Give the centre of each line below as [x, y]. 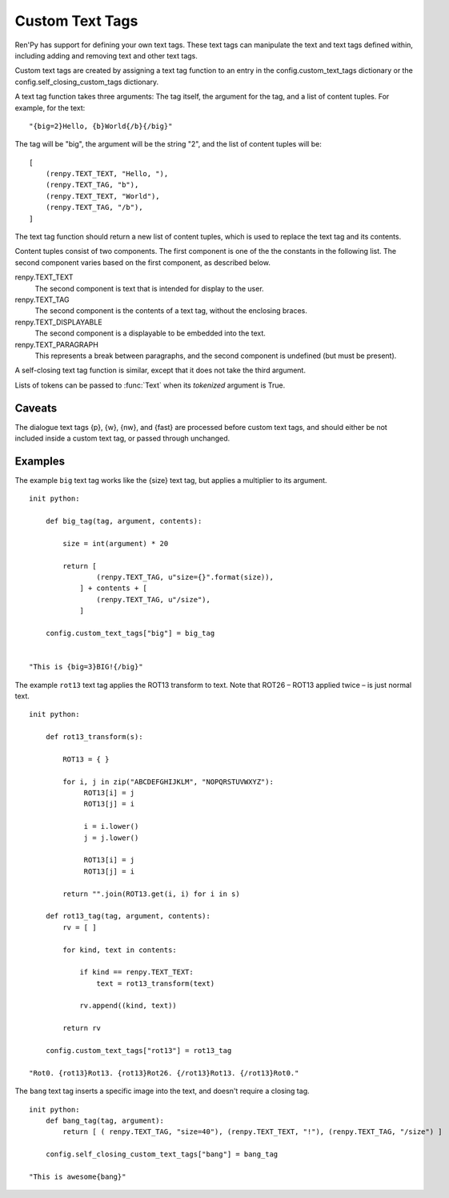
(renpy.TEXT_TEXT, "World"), [102, 196]
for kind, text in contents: [120, 950]
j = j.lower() [111, 838]
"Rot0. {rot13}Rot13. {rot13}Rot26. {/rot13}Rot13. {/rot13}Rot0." [164, 1073]
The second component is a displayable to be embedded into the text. [150, 333]
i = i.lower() [111, 826]
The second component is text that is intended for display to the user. [149, 288]
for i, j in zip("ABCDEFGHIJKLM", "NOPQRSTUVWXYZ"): [168, 782]
